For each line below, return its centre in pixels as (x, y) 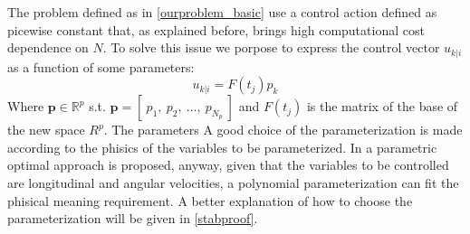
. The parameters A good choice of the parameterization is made (283, 130)
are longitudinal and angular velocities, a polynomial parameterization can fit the (233, 183)
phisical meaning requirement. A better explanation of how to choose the (210, 200)
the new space (46, 130)
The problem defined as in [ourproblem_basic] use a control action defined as (222, 12)
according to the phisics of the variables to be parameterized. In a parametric (222, 147)
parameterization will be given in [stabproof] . (133, 218)
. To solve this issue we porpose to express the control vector (271, 47)
